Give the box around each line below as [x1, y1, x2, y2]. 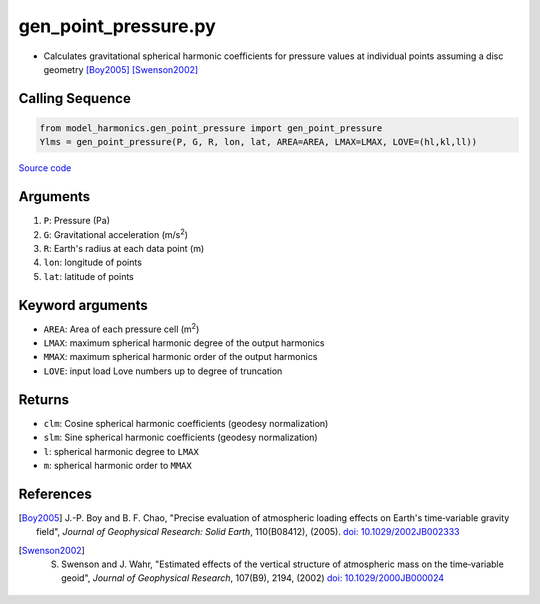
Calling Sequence [18, 90, 132, 107]
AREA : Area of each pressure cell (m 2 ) [43, 321, 200, 335]
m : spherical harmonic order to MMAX [43, 459, 192, 471]
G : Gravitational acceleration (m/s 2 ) [43, 226, 189, 240]
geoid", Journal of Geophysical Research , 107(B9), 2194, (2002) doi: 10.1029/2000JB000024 [61, 572, 445, 584]
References [18, 485, 92, 502]
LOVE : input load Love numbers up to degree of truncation [43, 365, 283, 377]
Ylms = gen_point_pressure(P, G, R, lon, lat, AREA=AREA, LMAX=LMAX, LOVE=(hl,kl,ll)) [39, 136, 478, 148]
